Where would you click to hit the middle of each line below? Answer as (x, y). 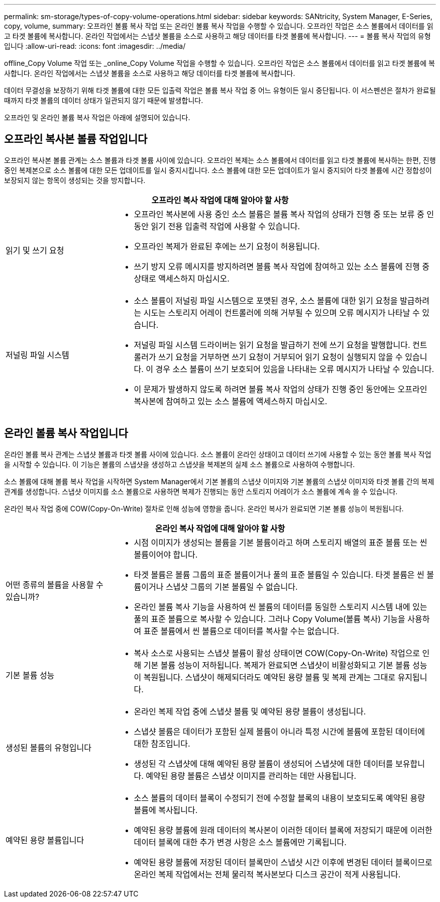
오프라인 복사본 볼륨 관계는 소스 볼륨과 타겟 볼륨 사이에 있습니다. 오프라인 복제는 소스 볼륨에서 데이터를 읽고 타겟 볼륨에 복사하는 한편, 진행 (220, 160)
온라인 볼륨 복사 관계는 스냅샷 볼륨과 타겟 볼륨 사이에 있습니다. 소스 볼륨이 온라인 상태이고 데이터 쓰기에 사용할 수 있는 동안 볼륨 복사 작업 (218, 454)
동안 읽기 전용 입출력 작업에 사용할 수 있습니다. (217, 226)
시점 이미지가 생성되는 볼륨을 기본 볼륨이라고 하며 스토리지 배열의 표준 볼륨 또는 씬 (281, 542)
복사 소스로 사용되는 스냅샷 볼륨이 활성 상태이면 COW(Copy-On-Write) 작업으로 (277, 653)
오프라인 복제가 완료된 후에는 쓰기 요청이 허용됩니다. (227, 246)
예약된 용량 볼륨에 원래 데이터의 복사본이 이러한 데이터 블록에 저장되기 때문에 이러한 (283, 830)
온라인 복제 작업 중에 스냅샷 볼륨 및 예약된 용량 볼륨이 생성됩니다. (250, 711)
